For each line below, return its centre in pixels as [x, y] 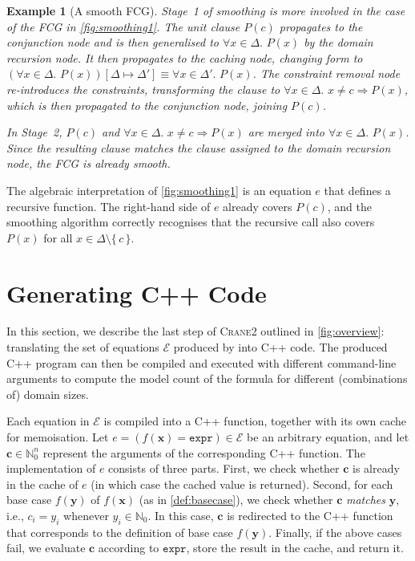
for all [58, 237]
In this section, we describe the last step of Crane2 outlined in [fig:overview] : [195, 331]
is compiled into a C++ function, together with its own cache [255, 421]
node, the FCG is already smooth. [89, 163]
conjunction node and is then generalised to [113, 42]
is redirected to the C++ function [310, 515]
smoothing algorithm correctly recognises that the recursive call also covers [191, 222]
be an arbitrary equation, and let [328, 437]
